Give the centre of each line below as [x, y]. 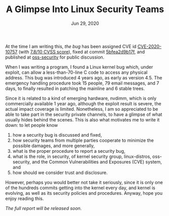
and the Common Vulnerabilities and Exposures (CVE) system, [97, 162]
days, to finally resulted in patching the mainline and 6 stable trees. [75, 88]
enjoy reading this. [25, 198]
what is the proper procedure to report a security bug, [69, 151]
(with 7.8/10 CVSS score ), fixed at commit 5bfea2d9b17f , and [82, 52]
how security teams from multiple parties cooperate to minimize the [83, 140]
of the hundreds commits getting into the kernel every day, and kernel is [80, 188]
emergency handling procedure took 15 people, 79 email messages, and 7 [82, 83]
